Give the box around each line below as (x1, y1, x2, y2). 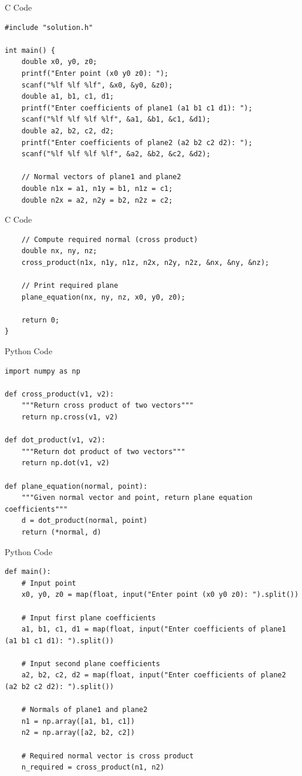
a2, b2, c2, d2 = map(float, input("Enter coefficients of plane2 (21, 671, 286, 680)
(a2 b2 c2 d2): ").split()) (5, 683, 114, 691)
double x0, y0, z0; (21, 58, 97, 66)
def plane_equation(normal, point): (5, 482, 148, 491)
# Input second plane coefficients (21, 659, 160, 668)
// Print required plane (21, 281, 118, 290)
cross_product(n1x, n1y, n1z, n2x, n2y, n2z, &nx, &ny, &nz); (21, 258, 270, 267)
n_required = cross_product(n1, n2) (21, 763, 165, 772)
